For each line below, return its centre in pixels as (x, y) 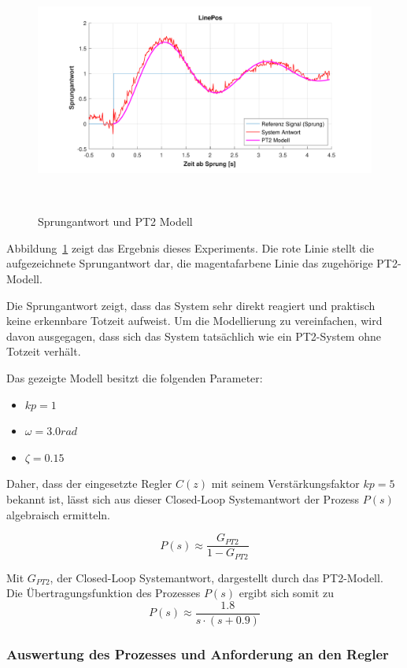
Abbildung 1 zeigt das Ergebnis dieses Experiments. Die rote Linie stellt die (190, 247)
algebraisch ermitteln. (58, 514)
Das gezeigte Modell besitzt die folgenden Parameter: (135, 377)
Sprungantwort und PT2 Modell (115, 221)
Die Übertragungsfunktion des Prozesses (104, 593)
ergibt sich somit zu (287, 593)
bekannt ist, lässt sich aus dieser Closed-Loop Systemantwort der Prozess (183, 498)
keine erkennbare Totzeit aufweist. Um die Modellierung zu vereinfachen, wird (194, 321)
